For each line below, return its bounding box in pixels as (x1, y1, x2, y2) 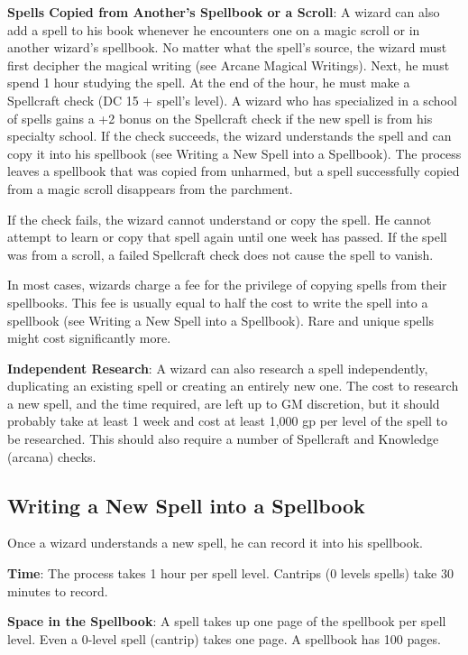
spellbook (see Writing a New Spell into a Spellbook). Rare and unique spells (7, 310, 435, 329)
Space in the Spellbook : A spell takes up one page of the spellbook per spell (7, 612, 446, 631)
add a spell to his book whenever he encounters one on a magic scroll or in (7, 20, 420, 39)
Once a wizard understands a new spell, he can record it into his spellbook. (7, 533, 423, 552)
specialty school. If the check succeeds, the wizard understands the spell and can (7, 126, 452, 145)
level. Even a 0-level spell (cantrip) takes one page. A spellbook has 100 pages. (7, 629, 441, 648)
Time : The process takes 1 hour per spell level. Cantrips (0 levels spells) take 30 (7, 564, 454, 583)
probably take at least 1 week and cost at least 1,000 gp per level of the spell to (7, 411, 447, 430)
